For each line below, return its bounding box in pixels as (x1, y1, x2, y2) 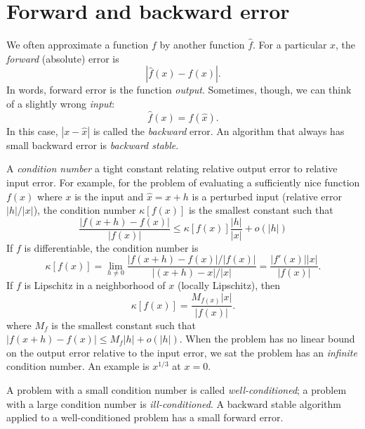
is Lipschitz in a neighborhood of (24, 278, 166, 293)
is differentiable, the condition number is (24, 240, 199, 255)
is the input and (74, 188, 144, 203)
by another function (159, 37, 245, 52)
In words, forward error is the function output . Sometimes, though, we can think (6, 82, 352, 97)
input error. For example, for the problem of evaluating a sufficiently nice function (6, 174, 360, 189)
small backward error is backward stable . (6, 137, 179, 152)
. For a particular (253, 37, 327, 52)
